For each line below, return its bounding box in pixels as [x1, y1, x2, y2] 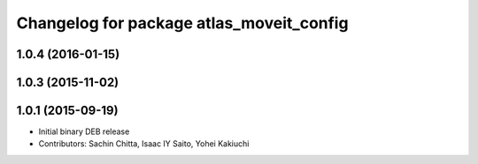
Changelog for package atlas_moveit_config [16, 13, 349, 33]
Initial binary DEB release [38, 126, 130, 137]
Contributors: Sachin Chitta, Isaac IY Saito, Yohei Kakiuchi [38, 138, 250, 149]
